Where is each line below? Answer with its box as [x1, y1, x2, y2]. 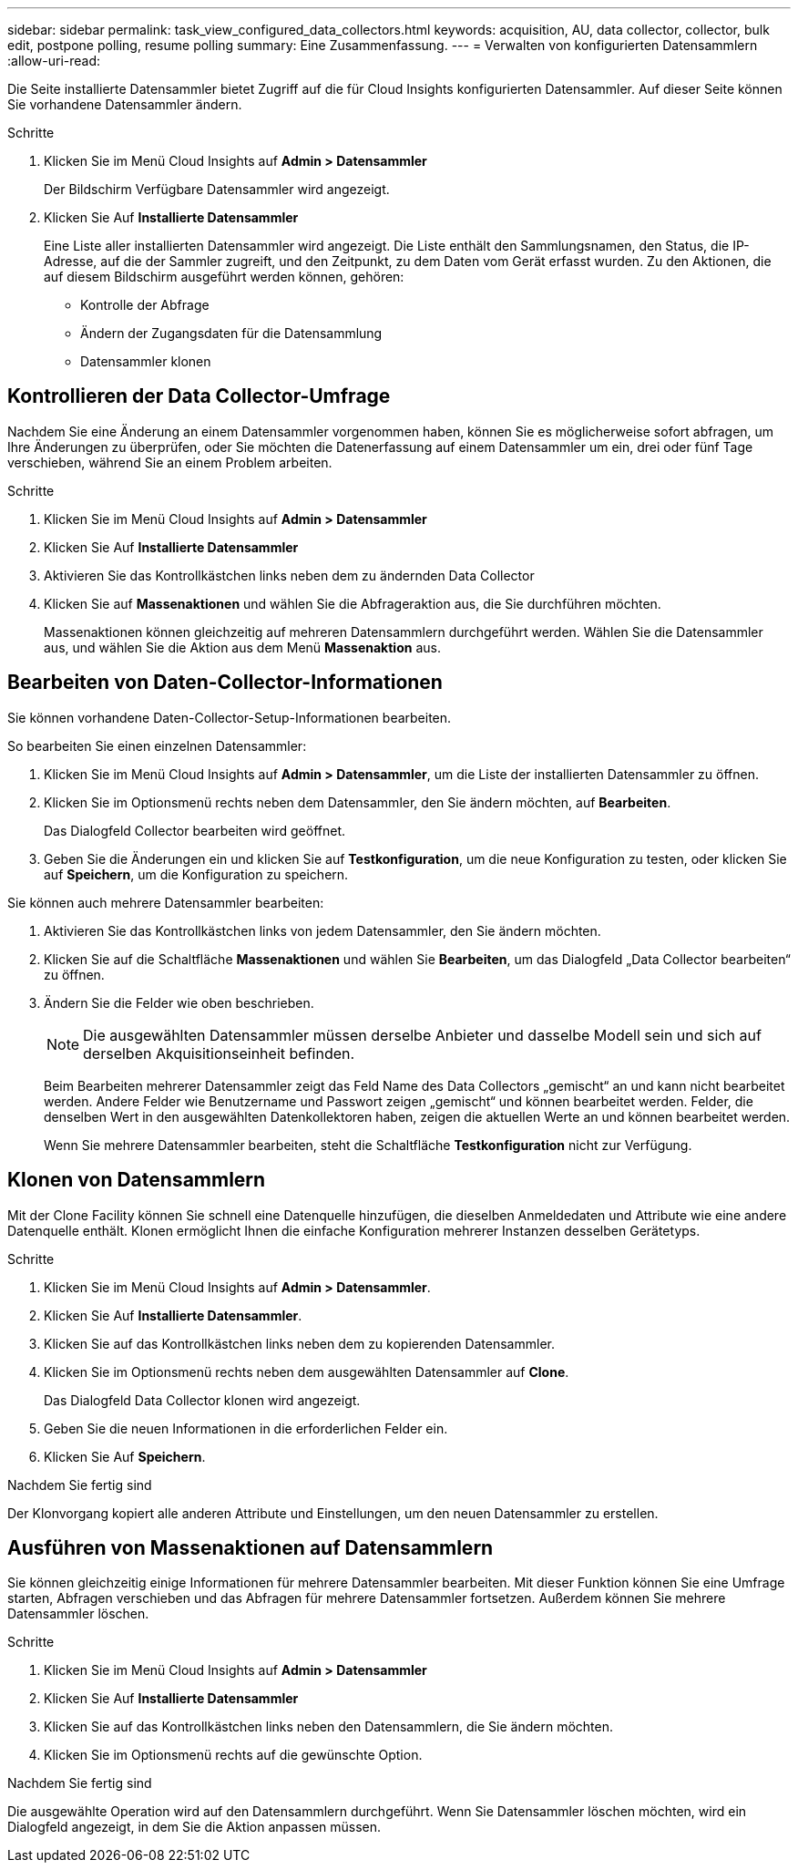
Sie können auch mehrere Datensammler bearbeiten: [7, 894, 324, 910]
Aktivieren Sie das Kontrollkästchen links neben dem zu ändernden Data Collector [44, 567, 535, 583]
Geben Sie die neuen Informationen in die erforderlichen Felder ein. [44, 1420, 448, 1436]
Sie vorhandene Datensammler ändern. [7, 97, 242, 112]
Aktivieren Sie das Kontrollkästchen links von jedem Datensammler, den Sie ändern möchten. [44, 922, 601, 939]
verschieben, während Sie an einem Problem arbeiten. [7, 454, 332, 470]
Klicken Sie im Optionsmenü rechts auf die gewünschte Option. [44, 1747, 423, 1763]
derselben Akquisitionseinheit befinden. [83, 1043, 355, 1063]
